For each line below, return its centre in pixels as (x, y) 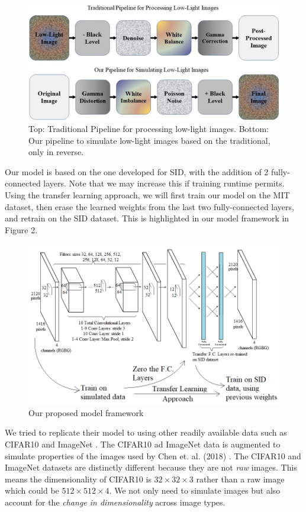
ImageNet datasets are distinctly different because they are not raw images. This (151, 467)
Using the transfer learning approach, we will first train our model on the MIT (147, 195)
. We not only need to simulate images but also (195, 490)
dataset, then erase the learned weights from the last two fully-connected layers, (149, 206)
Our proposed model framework (86, 412)
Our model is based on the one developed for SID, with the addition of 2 (137, 171)
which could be (32, 490)
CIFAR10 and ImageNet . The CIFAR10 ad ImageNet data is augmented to (143, 444)
